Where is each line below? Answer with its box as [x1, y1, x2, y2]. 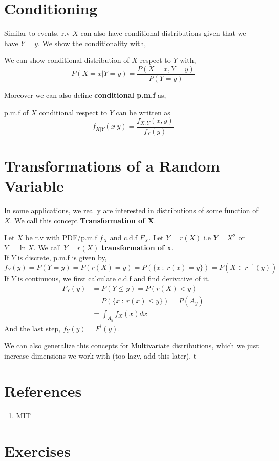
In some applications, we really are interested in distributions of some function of [4, 204, 259, 215]
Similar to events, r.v [4, 28, 70, 38]
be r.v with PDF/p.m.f [25, 232, 97, 243]
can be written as [116, 107, 170, 117]
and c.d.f [110, 232, 138, 243]
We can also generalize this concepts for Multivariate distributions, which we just [4, 340, 259, 351]
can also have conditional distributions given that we [80, 28, 246, 38]
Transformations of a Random [4, 155, 220, 176]
